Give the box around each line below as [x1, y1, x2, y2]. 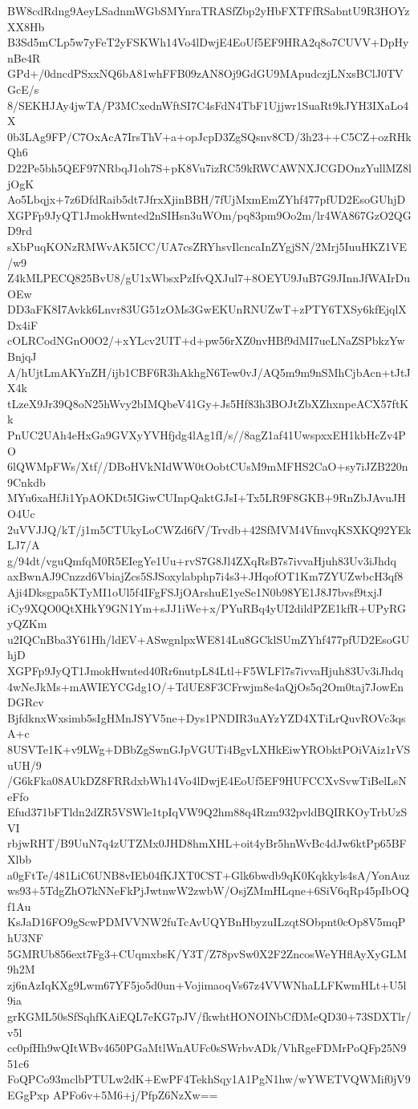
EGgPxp [7, 1086, 50, 1103]
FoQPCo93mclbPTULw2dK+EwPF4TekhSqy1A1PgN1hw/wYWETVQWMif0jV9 [7, 1071, 411, 1087]
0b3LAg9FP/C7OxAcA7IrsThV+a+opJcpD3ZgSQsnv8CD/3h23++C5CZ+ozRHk [7, 127, 412, 144]
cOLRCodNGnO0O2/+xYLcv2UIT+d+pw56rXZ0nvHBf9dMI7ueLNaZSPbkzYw [7, 332, 405, 349]
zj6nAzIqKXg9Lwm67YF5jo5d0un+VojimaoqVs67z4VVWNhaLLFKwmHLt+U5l [7, 976, 407, 993]
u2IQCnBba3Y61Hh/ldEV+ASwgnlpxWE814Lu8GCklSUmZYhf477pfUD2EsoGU [7, 630, 410, 647]
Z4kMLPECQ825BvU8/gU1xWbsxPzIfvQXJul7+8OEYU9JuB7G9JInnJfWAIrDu [7, 269, 410, 286]
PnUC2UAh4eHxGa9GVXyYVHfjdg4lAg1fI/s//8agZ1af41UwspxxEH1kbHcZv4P [7, 427, 406, 443]
